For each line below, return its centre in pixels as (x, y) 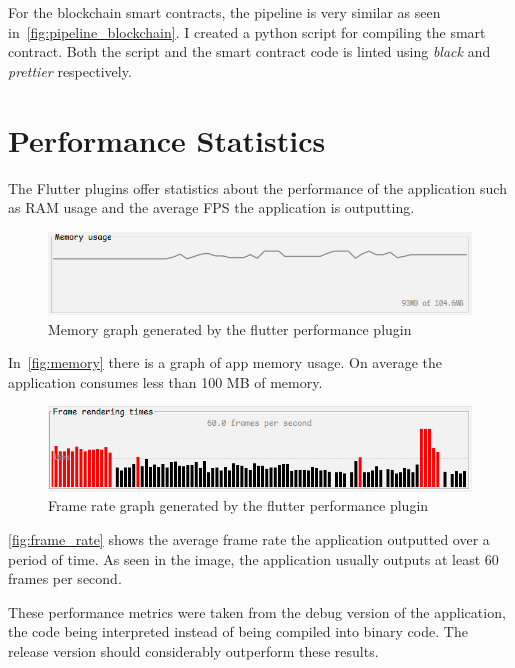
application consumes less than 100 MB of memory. (165, 381)
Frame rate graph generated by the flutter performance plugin (238, 505)
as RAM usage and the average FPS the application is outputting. (211, 207)
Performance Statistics (167, 139)
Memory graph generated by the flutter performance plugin (230, 328)
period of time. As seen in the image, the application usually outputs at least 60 (253, 558)
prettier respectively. (70, 70)
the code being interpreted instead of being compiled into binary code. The (238, 631)
